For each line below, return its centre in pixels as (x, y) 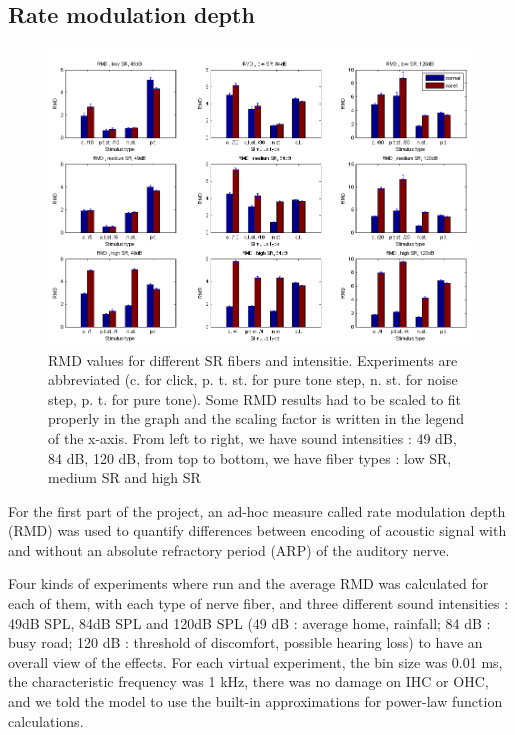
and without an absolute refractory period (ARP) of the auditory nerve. (229, 549)
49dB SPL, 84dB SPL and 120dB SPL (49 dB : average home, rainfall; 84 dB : (249, 622)
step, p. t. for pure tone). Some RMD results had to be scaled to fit (255, 398)
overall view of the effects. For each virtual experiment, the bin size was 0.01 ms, (255, 661)
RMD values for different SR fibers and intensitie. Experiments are (253, 359)
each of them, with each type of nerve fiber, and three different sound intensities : (258, 603)
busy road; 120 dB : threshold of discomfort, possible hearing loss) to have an (245, 642)
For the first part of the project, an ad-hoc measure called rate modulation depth (257, 510)
